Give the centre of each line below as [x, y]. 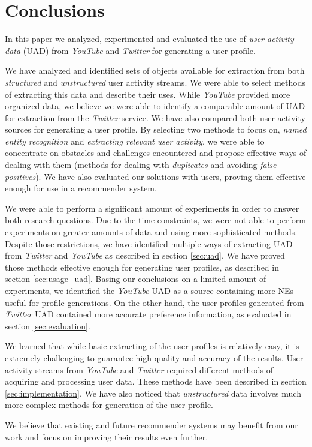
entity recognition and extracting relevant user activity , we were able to [135, 141]
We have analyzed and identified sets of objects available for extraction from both [155, 70]
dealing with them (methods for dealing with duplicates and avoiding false [141, 165]
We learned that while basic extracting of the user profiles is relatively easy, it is [152, 346]
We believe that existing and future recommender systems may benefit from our [152, 424]
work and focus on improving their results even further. [107, 436]
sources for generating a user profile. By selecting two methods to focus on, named [156, 129]
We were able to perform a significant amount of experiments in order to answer [152, 208]
